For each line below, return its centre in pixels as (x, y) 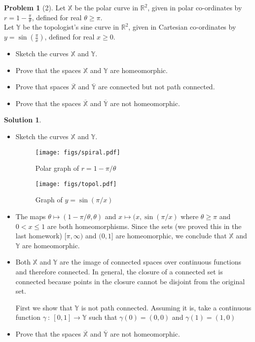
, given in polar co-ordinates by (195, 7)
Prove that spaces (42, 87)
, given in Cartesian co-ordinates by (182, 27)
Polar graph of (57, 168)
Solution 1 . (23, 120)
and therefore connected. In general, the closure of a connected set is (119, 272)
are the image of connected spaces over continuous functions (150, 262)
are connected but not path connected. (157, 87)
